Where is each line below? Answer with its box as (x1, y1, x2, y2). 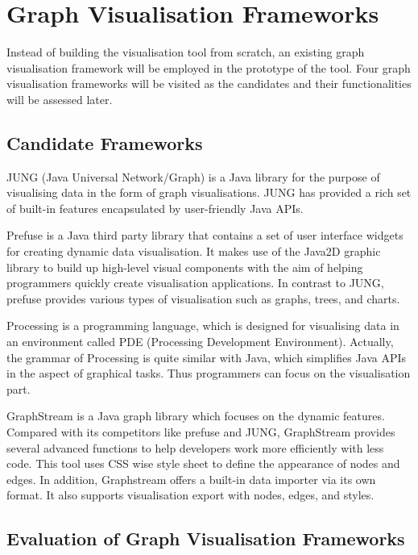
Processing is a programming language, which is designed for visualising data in (6, 317, 399, 334)
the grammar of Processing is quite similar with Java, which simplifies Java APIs (6, 348, 407, 365)
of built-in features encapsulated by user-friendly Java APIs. (6, 199, 304, 216)
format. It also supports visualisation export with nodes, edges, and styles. (6, 486, 375, 503)
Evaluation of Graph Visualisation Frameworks (6, 526, 405, 551)
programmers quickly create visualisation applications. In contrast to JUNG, (6, 274, 384, 291)
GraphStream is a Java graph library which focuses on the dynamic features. (6, 407, 385, 424)
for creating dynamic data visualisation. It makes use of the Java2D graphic (6, 243, 381, 260)
